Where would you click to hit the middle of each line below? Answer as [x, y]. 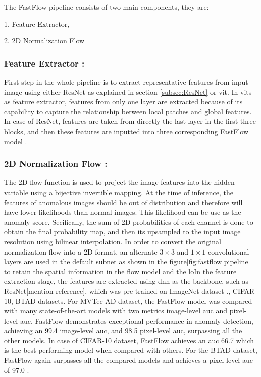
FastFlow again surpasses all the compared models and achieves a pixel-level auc [128, 360]
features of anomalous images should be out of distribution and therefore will [123, 202]
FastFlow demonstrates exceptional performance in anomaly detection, [144, 320]
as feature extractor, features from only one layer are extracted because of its [123, 102]
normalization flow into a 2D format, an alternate [81, 251]
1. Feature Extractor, [37, 23]
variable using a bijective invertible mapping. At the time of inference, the [119, 192]
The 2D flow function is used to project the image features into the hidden [119, 182]
